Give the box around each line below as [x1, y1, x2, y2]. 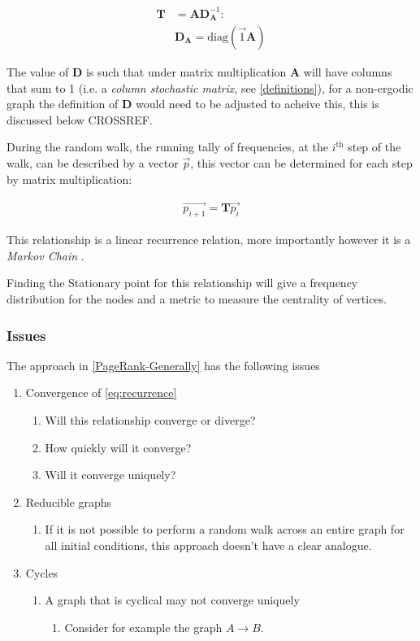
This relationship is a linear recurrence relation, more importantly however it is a [6, 231, 411, 248]
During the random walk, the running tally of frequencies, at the [6, 138, 328, 155]
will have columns [303, 63, 392, 81]
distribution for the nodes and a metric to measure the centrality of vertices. [6, 290, 387, 307]
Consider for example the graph [64, 618, 223, 635]
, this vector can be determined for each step [190, 154, 413, 171]
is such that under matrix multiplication [85, 63, 287, 81]
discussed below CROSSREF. [6, 111, 153, 128]
